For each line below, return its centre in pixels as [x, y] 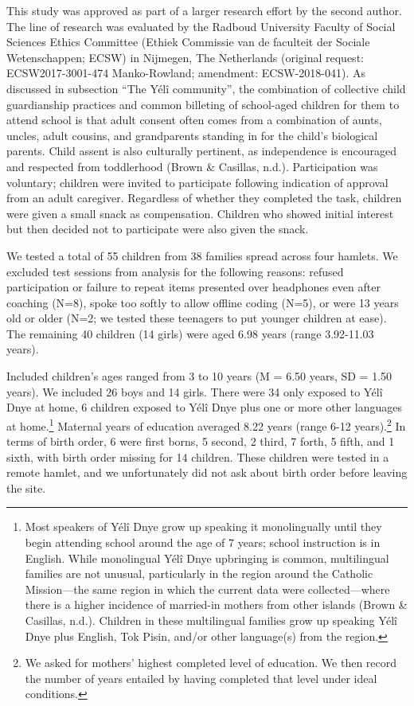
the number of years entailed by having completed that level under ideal [201, 678]
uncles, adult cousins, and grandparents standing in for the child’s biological [192, 135]
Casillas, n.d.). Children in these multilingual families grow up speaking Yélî [211, 620]
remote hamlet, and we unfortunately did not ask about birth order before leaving [207, 472]
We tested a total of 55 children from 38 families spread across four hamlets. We [202, 255]
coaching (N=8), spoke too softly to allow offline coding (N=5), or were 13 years [203, 302]
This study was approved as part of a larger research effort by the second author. [204, 10]
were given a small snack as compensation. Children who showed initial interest [200, 213]
